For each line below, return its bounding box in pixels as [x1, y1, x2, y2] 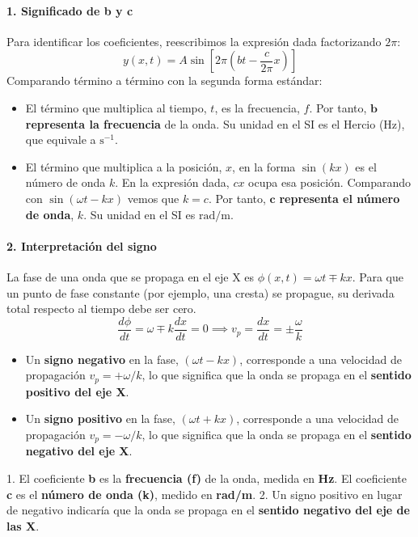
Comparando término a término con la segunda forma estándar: [6, 72, 323, 89]
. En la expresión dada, [115, 174, 230, 191]
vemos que [127, 189, 179, 206]
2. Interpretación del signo [6, 237, 157, 254]
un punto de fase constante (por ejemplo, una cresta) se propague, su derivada [6, 284, 395, 301]
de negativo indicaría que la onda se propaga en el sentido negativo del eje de [6, 501, 410, 518]
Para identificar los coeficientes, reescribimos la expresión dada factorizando [6, 32, 382, 49]
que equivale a [25, 131, 96, 148]
